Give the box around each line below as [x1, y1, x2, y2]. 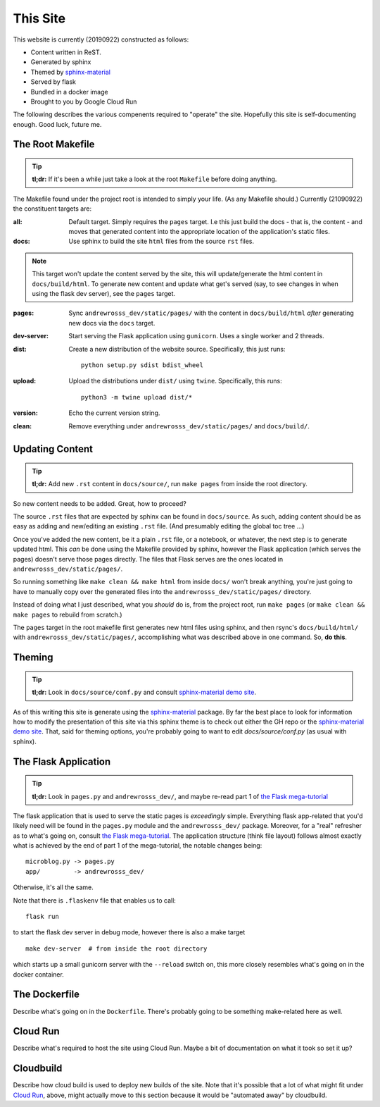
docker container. [13, 970, 65, 979]
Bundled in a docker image [30, 87, 108, 96]
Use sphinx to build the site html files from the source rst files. [68, 237, 255, 246]
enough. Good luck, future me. [13, 120, 102, 128]
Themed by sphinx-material [30, 68, 110, 76]
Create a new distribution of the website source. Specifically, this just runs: [68, 345, 286, 353]
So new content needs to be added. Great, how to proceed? [13, 499, 186, 507]
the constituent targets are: [13, 204, 91, 213]
